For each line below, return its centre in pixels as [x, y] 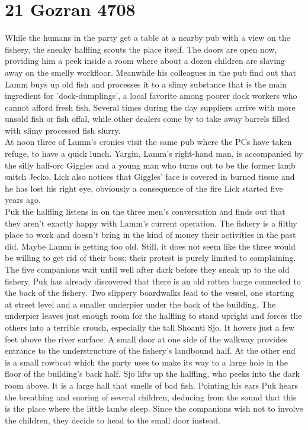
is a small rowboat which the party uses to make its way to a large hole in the [146, 362]
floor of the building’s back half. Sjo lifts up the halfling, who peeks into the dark [152, 374]
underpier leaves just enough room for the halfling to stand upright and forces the [153, 316]
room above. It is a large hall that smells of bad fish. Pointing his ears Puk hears [151, 385]
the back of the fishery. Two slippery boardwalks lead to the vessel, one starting [150, 292]
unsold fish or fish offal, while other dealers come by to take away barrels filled [147, 119]
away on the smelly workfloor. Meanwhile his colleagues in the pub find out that [150, 72]
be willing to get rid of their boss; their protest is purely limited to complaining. [150, 258]
